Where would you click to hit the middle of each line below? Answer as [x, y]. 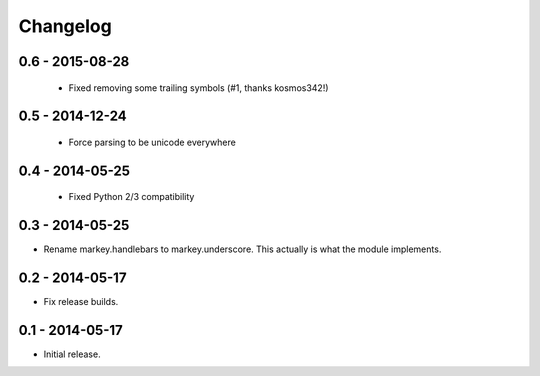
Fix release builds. [81, 302]
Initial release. [72, 354]
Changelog [65, 26]
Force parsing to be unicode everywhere [152, 142]
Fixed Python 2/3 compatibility [131, 197]
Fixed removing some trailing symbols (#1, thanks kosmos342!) [198, 87]
